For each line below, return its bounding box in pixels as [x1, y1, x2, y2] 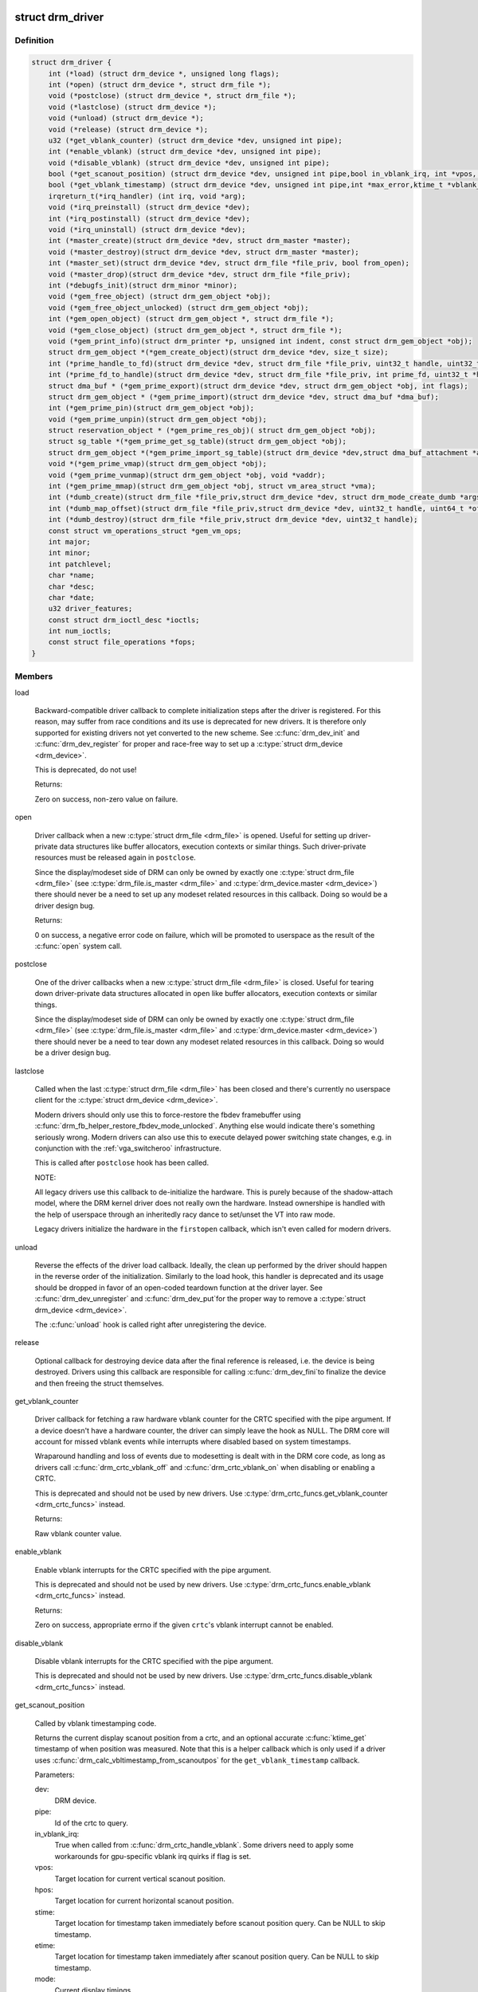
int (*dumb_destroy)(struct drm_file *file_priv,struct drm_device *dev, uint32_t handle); [48, 515, 418, 524]
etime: [34, 1940, 56, 1950]
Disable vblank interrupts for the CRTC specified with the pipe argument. [34, 1656, 274, 1665]
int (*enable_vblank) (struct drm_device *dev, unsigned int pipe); [48, 147, 322, 156]
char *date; [48, 593, 96, 602]
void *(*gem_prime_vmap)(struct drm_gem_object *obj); [48, 459, 267, 469]
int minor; [48, 548, 91, 558]
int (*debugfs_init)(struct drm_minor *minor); [48, 280, 238, 290]
